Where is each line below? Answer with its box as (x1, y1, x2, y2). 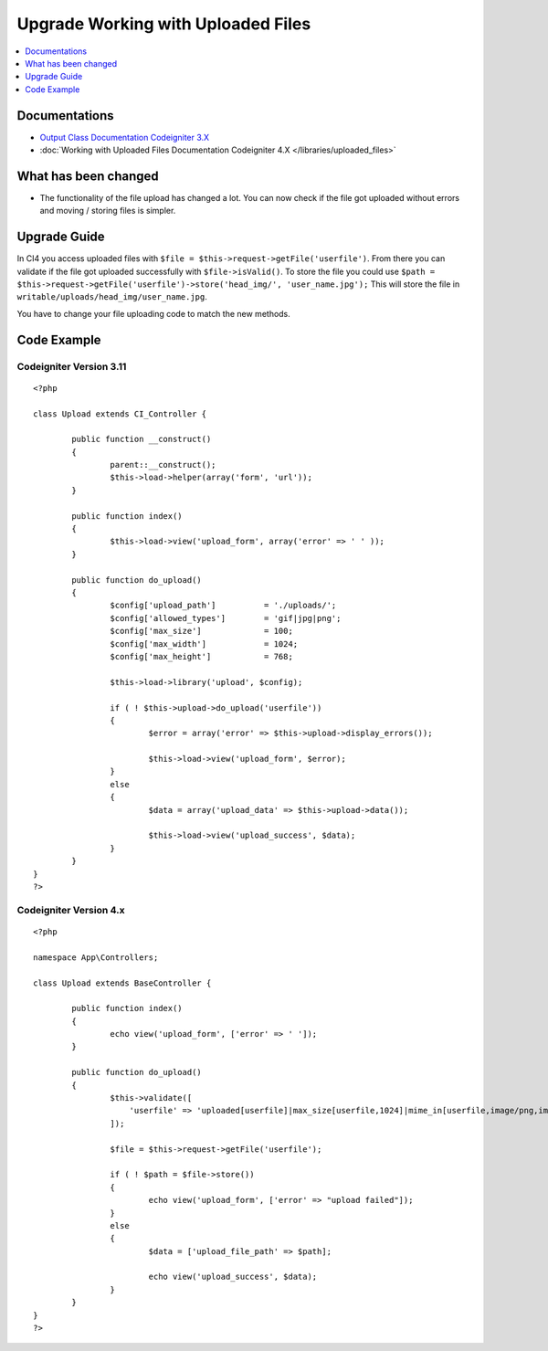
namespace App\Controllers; (33, 952, 159, 963)
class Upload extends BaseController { (33, 977, 212, 988)
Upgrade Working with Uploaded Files (16, 14, 311, 34)
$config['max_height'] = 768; (110, 651, 294, 661)
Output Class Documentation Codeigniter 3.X (39, 132, 210, 142)
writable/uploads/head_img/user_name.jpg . (16, 291, 207, 302)
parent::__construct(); (110, 459, 216, 470)
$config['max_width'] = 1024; (110, 639, 299, 649)
